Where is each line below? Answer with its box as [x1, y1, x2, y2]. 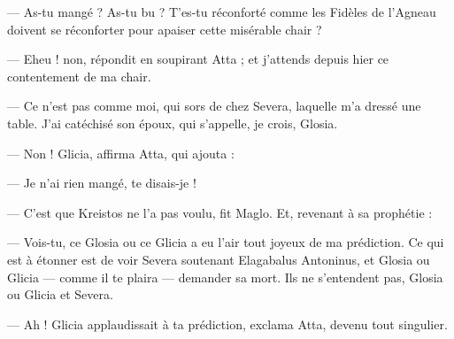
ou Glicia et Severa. [7, 285, 113, 304]
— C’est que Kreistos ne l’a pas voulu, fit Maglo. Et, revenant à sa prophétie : [7, 203, 433, 221]
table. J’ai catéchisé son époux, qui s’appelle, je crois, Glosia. [7, 113, 338, 132]
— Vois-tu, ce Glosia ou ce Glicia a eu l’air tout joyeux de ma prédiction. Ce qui [7, 233, 444, 251]
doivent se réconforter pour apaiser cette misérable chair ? [7, 19, 322, 38]
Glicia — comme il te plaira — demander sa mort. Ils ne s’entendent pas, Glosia [7, 267, 443, 286]
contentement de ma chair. [7, 66, 151, 85]
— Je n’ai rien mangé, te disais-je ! [7, 173, 196, 192]
